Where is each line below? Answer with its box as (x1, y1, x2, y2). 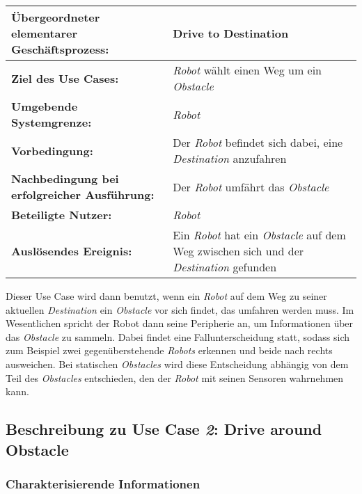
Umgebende (11, 98, 78, 114)
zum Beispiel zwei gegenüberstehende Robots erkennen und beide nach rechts (6, 343, 333, 358)
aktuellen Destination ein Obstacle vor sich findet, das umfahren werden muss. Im (6, 302, 354, 317)
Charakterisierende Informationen (6, 475, 200, 492)
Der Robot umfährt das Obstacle (173, 178, 329, 195)
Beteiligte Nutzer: (11, 207, 112, 223)
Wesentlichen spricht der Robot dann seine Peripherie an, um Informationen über (6, 316, 354, 330)
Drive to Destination (173, 25, 289, 41)
